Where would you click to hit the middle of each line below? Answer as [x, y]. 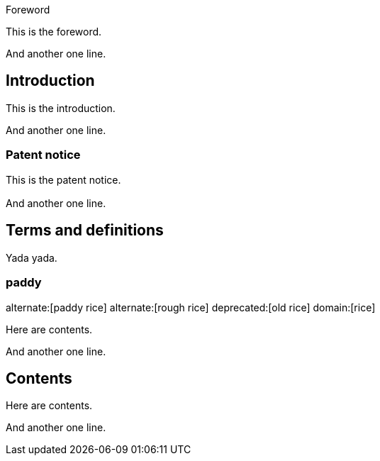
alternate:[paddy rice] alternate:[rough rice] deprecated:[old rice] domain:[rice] [191, 307]
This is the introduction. [61, 108]
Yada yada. [32, 257]
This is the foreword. [54, 32]
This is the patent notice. [63, 179]
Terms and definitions [85, 230]
